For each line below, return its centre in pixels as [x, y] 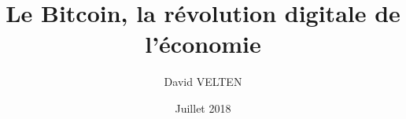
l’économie [203, 44]
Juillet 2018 [203, 108]
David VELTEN [203, 82]
